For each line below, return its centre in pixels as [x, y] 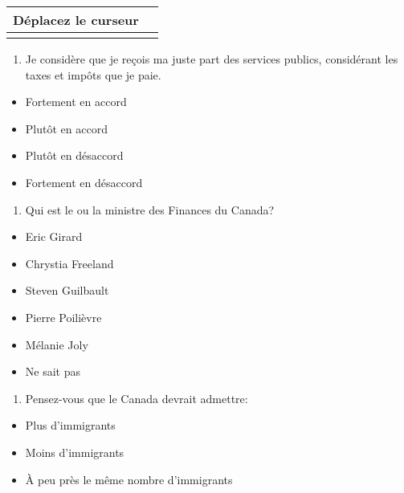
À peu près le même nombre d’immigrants [129, 479]
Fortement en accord [76, 102]
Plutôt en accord [66, 128]
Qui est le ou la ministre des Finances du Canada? [150, 209]
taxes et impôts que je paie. [93, 74]
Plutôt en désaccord [74, 155]
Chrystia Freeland [69, 263]
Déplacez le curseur [76, 20]
